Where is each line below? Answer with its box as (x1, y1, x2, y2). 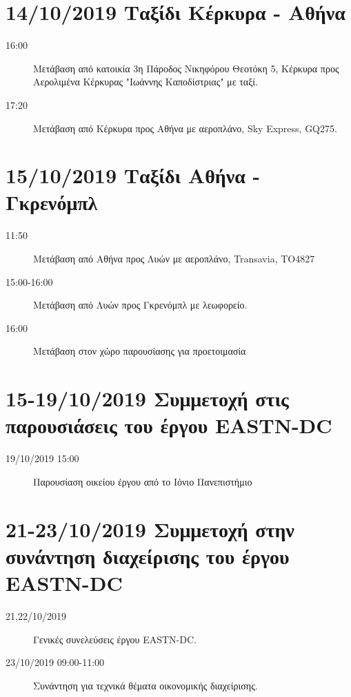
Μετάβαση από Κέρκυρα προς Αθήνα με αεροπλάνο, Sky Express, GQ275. (33, 121, 337, 135)
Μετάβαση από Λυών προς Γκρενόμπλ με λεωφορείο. (33, 298, 248, 312)
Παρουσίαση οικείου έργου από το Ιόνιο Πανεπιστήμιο (33, 474, 252, 488)
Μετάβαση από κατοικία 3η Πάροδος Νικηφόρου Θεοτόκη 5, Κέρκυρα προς (33, 61, 339, 75)
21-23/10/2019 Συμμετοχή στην (6, 514, 294, 543)
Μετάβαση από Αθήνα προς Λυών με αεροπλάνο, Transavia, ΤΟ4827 (33, 251, 315, 265)
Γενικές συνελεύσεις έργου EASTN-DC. (33, 632, 197, 646)
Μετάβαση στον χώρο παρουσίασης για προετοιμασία (33, 344, 246, 358)
